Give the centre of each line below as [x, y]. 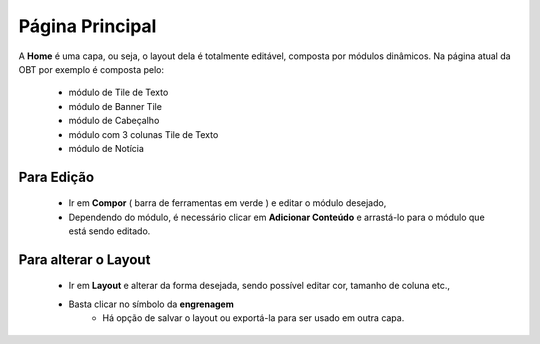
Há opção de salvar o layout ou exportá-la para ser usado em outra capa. [253, 318]
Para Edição [56, 176]
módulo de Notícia [106, 148]
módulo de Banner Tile [115, 106]
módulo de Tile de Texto [118, 92]
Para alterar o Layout [84, 259]
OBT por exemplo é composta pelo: [91, 69]
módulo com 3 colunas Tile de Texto [143, 134]
